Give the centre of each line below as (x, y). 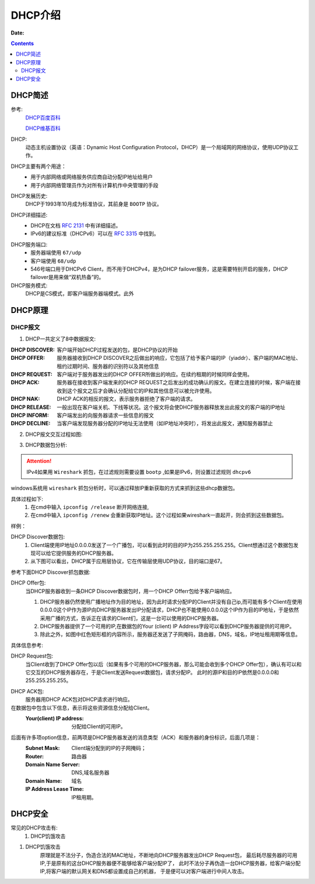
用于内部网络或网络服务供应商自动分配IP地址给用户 (92, 177)
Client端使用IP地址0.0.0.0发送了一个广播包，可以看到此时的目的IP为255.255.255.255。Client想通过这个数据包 (162, 545)
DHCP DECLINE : (31, 424)
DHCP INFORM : (30, 415)
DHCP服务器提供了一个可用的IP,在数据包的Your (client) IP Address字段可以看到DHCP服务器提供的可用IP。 (167, 627)
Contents (22, 43)
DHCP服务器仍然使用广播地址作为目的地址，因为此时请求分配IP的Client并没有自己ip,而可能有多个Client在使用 (171, 601)
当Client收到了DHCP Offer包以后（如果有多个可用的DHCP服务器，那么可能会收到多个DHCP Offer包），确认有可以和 (164, 664)
